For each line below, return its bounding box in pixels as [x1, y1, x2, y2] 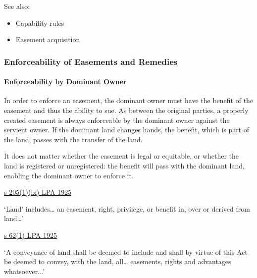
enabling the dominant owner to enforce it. [4, 170, 134, 180]
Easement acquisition [15, 34, 80, 45]
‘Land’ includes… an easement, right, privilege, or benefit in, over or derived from [4, 203, 250, 214]
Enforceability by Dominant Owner [4, 76, 127, 87]
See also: [4, 1, 30, 11]
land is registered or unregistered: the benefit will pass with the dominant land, [4, 160, 245, 170]
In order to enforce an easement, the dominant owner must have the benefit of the [4, 95, 254, 106]
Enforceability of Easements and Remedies [4, 55, 178, 67]
